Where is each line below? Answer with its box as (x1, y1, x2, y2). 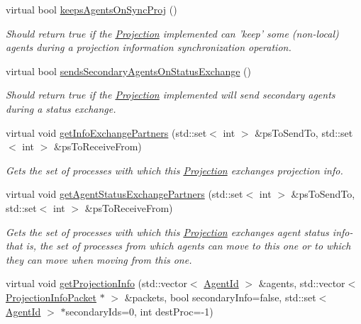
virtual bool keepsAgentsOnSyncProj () (6, 2, 177, 16)
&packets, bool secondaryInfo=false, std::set (124, 289, 316, 304)
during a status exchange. (6, 101, 116, 116)
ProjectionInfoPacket (6, 289, 97, 304)
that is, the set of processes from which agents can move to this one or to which (6, 238, 351, 253)
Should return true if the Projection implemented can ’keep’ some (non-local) (6, 26, 339, 40)
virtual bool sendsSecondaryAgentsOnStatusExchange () (6, 63, 251, 78)
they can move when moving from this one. (6, 252, 192, 267)
